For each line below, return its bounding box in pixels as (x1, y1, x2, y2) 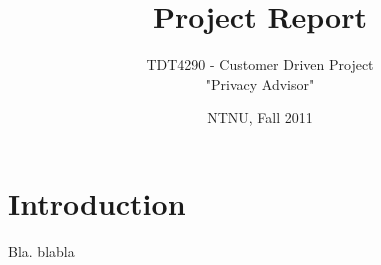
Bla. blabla (8, 240, 75, 261)
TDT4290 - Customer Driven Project (146, 54, 374, 75)
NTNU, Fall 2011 (207, 107, 313, 128)
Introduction (8, 182, 186, 223)
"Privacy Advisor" (205, 73, 315, 94)
